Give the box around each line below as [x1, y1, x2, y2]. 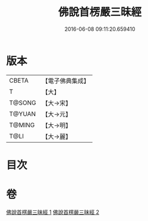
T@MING [9, 121, 35, 129]
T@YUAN [9, 109, 36, 118]
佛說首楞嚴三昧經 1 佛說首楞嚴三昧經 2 [6, 209, 100, 216]
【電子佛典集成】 [42, 77, 90, 85]
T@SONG [9, 99, 37, 107]
